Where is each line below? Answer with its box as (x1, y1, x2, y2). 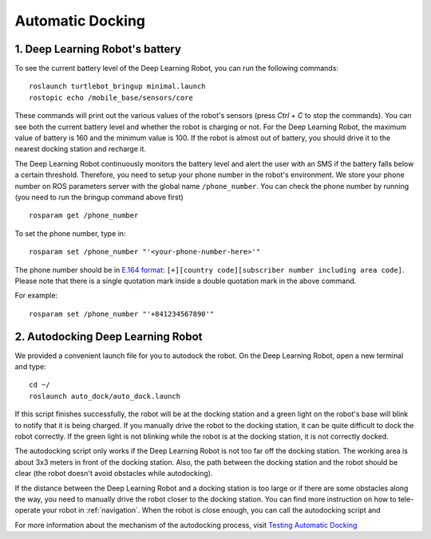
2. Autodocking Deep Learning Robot (14, 329, 203, 343)
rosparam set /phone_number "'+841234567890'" (29, 309, 215, 318)
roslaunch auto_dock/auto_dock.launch (29, 391, 181, 400)
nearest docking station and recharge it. (14, 144, 147, 154)
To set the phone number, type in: (14, 228, 126, 238)
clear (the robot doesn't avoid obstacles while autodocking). (14, 469, 213, 478)
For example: (14, 291, 58, 301)
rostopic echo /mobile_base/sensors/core (29, 92, 193, 102)
